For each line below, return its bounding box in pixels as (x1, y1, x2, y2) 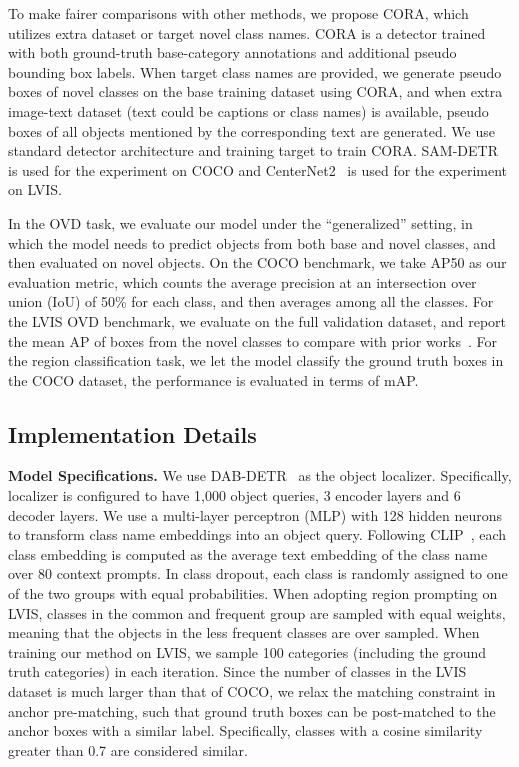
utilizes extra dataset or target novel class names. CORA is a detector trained (8, 22, 486, 43)
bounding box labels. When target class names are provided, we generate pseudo (8, 61, 502, 82)
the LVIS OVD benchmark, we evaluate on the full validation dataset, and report (8, 310, 506, 331)
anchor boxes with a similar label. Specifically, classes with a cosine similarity (8, 720, 483, 741)
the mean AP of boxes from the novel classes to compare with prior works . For (8, 330, 498, 351)
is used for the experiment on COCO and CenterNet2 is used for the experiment (8, 159, 508, 180)
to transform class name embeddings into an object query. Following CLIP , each (8, 524, 507, 545)
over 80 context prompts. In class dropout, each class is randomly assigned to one (8, 563, 508, 584)
